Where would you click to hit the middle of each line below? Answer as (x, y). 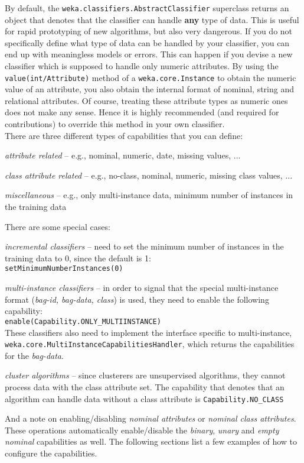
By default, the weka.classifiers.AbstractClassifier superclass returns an (147, 8)
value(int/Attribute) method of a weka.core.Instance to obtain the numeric (151, 77)
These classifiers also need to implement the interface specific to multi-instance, (148, 332)
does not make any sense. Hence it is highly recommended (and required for (142, 112)
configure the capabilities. (51, 453)
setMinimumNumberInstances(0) (64, 269)
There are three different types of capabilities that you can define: (124, 135)
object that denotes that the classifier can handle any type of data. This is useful (152, 19)
